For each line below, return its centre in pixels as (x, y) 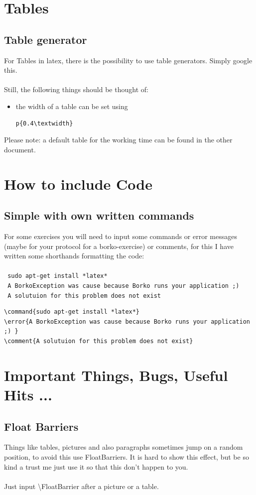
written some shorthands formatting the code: (74, 256)
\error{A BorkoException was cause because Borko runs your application (127, 321)
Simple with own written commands (99, 215)
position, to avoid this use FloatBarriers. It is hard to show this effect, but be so (127, 456)
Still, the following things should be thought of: (76, 89)
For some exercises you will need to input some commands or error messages (121, 236)
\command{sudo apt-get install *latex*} (72, 312)
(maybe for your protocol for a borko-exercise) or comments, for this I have (119, 246)
